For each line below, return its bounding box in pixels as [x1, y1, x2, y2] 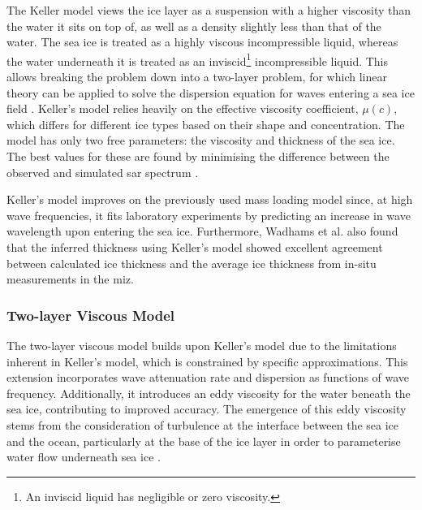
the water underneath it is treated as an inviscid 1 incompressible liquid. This [6, 50, 389, 69]
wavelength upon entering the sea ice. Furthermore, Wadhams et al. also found [6, 223, 398, 240]
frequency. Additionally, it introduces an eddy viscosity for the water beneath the [6, 384, 411, 401]
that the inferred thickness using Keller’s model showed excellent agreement [6, 238, 383, 255]
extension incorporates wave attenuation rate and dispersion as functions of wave [6, 369, 410, 386]
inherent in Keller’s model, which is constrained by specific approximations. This [6, 352, 408, 370]
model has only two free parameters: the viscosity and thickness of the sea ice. [6, 132, 395, 149]
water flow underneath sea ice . [6, 448, 161, 465]
